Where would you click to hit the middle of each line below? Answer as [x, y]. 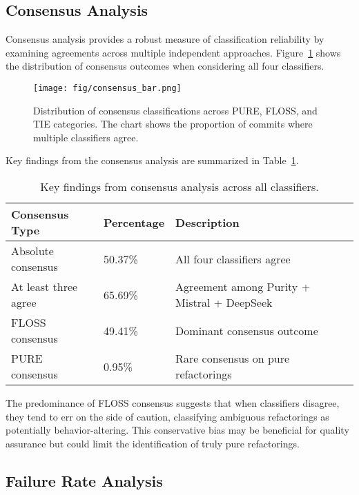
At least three [45, 287]
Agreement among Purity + [243, 287]
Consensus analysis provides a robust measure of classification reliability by [165, 39]
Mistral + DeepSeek [224, 303]
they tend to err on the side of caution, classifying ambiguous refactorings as [167, 416]
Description [207, 222]
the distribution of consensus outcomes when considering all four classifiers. [165, 66]
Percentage [134, 222]
